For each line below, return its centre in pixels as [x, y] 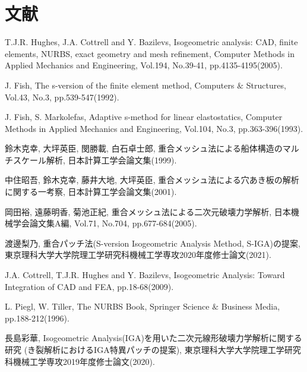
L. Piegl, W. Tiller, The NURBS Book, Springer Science [107, 306]
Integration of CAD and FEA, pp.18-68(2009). [89, 286]
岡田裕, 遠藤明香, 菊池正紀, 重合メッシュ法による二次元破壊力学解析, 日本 [148, 211]
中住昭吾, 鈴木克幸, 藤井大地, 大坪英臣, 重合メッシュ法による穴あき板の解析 [152, 180]
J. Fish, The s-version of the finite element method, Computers [120, 85]
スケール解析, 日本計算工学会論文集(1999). [95, 160]
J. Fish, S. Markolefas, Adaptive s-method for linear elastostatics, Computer [144, 117]
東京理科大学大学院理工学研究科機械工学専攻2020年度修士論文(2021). [138, 255]
